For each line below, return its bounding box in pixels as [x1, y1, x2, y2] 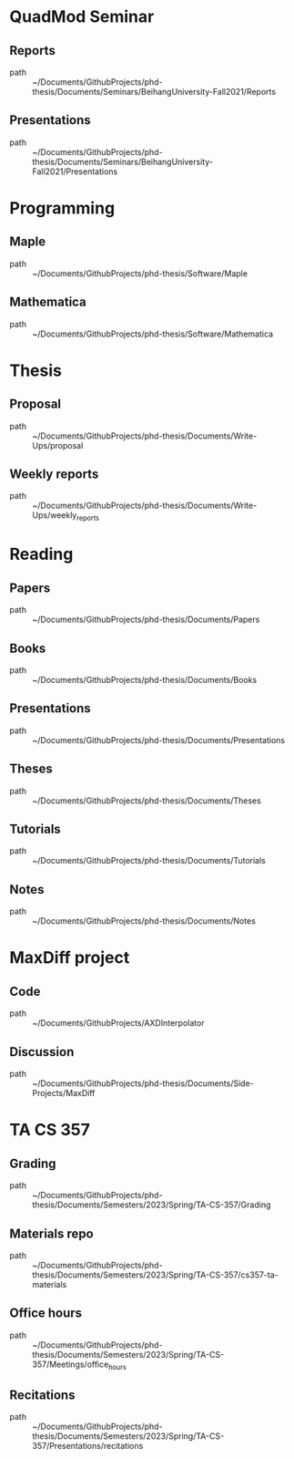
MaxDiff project [9, 947, 130, 968]
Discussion [9, 1044, 75, 1060]
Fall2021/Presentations [32, 166, 118, 177]
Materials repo [9, 1226, 94, 1241]
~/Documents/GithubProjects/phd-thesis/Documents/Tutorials [32, 855, 267, 866]
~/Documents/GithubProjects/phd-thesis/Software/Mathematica [32, 328, 274, 339]
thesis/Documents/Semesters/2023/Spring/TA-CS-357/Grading [32, 1199, 271, 1210]
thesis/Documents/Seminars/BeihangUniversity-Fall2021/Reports [32, 87, 276, 97]
